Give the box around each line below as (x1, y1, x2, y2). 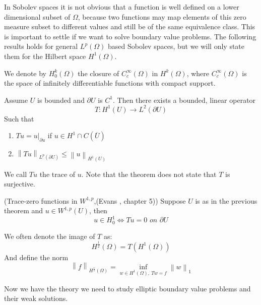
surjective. (4, 178, 35, 189)
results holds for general (4, 41, 78, 51)
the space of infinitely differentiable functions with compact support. (4, 78, 216, 88)
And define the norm (4, 252, 69, 262)
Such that (4, 113, 34, 124)
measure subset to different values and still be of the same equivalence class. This (4, 21, 255, 32)
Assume (4, 94, 28, 105)
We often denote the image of (4, 230, 95, 241)
